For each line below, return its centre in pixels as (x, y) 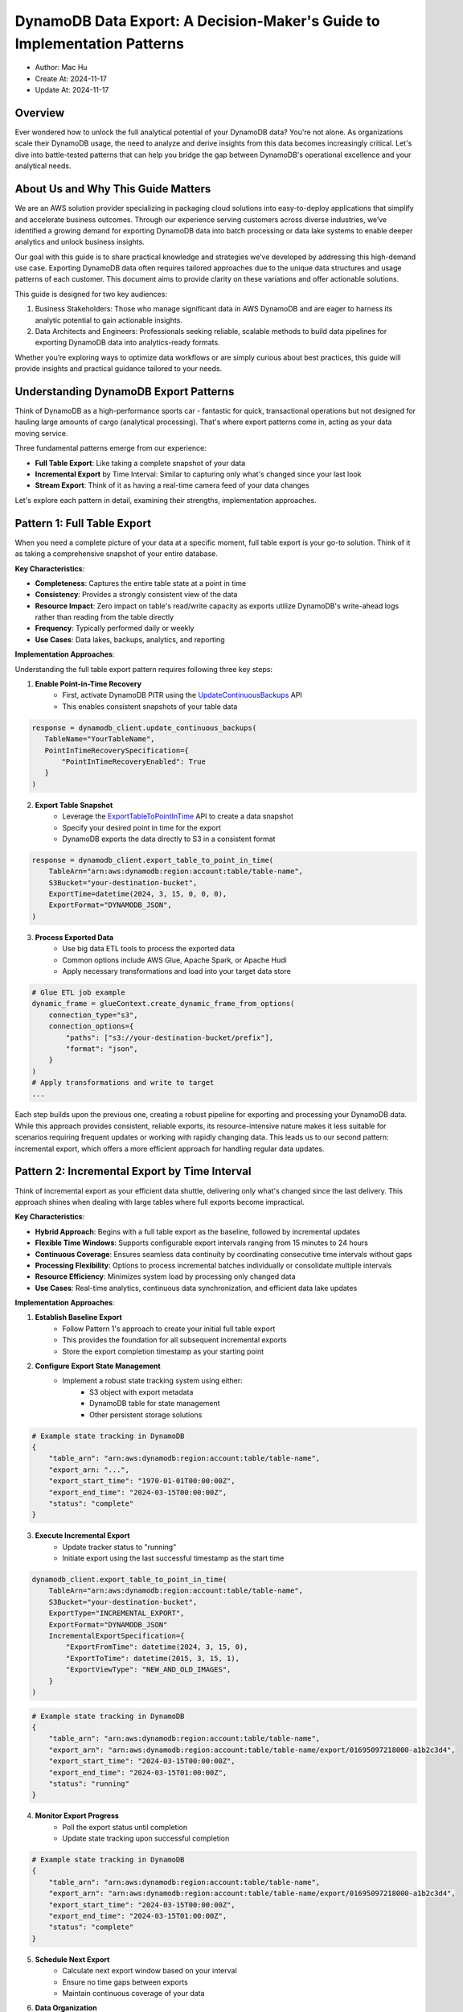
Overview (40, 113)
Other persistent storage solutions (146, 1414)
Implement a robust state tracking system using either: (152, 1381)
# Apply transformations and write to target (123, 1083)
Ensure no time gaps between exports (125, 1982)
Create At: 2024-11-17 (71, 78)
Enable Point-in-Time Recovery (88, 684)
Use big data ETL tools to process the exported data (149, 949)
